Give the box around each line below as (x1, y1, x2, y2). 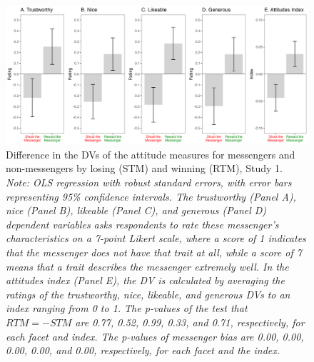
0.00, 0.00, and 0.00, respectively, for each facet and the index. (6, 343, 280, 358)
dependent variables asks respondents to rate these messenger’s (6, 216, 279, 231)
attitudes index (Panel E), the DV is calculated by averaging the (6, 273, 285, 288)
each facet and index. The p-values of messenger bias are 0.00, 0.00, (6, 328, 304, 343)
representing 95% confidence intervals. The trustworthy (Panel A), (6, 188, 296, 203)
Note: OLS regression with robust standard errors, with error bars (6, 174, 292, 189)
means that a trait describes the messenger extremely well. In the (6, 258, 289, 273)
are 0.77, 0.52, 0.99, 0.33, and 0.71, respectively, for (75, 314, 305, 329)
